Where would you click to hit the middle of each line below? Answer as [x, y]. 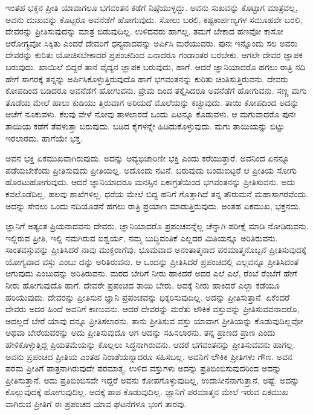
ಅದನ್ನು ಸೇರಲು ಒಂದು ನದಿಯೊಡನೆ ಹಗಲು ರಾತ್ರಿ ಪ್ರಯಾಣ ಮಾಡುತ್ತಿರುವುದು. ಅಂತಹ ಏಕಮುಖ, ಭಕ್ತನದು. [153, 205]
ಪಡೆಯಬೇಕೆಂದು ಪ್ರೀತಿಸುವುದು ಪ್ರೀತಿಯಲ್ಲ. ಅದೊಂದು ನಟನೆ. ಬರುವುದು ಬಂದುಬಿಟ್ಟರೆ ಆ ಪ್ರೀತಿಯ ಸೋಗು [151, 170]
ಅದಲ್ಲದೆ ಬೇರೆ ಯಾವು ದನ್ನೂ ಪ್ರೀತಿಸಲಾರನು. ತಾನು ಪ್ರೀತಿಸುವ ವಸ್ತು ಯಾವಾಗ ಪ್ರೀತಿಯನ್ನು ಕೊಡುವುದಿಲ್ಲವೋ [154, 320]
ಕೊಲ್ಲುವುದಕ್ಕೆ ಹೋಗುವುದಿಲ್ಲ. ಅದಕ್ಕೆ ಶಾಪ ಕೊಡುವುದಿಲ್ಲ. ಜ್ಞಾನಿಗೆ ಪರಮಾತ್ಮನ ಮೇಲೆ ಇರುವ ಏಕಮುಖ [147, 392]
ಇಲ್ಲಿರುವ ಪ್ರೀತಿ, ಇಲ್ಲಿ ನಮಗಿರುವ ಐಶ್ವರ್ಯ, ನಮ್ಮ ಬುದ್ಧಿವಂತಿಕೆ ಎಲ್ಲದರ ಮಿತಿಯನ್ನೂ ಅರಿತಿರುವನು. [142, 237]
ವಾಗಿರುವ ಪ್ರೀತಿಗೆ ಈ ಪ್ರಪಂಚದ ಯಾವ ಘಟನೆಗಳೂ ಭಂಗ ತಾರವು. [96, 404]
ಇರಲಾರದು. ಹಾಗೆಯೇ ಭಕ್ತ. [44, 138]
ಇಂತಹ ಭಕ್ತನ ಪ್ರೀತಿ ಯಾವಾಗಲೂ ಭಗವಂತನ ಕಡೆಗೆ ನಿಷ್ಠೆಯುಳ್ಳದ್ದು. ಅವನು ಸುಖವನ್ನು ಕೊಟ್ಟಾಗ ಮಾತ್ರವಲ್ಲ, [152, 7]
